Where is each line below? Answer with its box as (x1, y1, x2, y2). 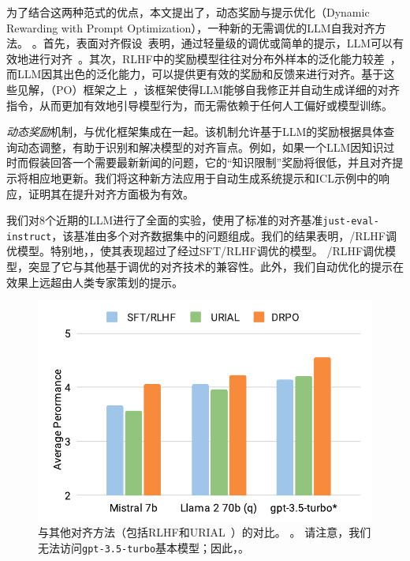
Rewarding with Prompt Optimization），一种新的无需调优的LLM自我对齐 (6, 19, 375, 36)
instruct (6, 231, 52, 243)
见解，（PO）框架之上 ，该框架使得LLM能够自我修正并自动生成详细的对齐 (17, 81, 400, 97)
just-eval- (322, 216, 379, 228)
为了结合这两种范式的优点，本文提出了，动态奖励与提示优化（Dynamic (6, 4, 370, 20)
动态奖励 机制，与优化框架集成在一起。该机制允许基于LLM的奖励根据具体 (6, 123, 384, 140)
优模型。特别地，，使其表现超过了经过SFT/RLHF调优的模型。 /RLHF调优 (6, 243, 386, 259)
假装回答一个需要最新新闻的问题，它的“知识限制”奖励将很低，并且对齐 (28, 154, 393, 171)
